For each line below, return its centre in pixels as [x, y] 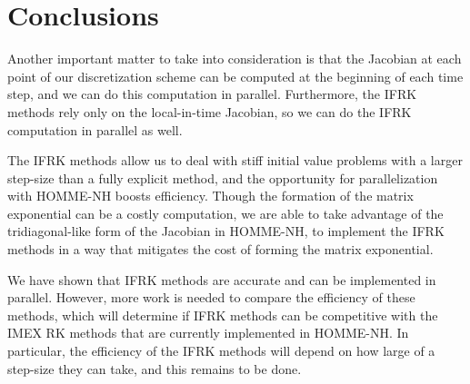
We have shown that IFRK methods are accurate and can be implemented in [222, 279]
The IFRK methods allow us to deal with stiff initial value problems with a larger [235, 160]
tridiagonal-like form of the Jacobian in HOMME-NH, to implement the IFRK [226, 231]
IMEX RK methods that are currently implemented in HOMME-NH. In [208, 333]
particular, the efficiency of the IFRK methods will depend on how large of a [221, 351]
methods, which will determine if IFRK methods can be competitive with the [223, 315]
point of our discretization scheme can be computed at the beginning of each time [235, 76]
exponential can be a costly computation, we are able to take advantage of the [225, 213]
